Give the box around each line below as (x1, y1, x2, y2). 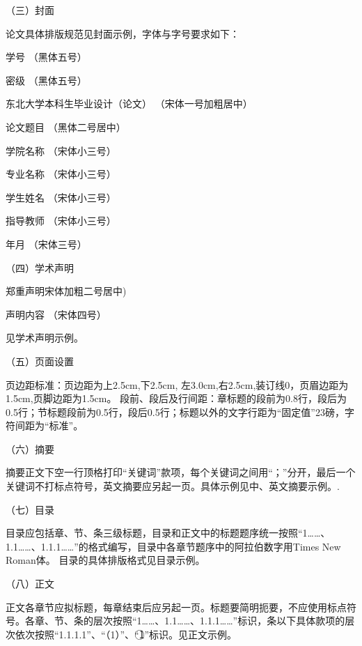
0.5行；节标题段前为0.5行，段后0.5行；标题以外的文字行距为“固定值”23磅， (6, 404, 345, 419)
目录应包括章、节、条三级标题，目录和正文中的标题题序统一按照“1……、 (6, 525, 331, 540)
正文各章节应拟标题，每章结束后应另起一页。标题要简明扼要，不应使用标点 (6, 599, 347, 614)
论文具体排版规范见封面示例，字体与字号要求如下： (6, 26, 239, 40)
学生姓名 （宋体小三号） (6, 190, 116, 204)
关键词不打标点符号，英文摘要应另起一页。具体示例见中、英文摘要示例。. (6, 479, 340, 493)
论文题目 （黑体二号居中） (6, 119, 126, 134)
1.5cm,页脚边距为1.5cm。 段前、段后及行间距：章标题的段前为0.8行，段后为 (6, 391, 347, 406)
